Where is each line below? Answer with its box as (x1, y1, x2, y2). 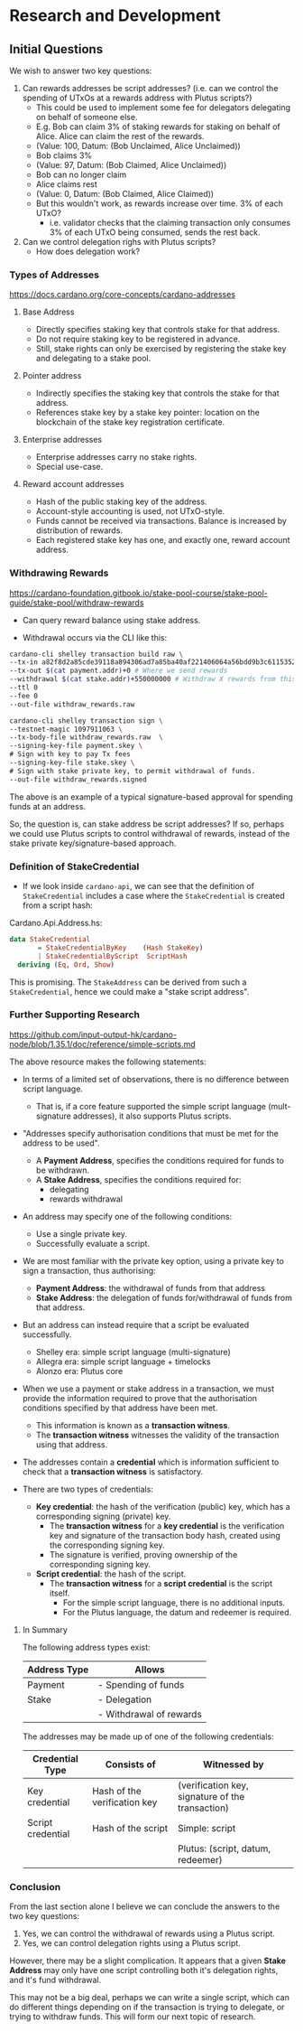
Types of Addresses (9, 268, 99, 281)
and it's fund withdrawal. (9, 1975, 102, 1986)
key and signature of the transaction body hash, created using (49, 1530, 281, 1540)
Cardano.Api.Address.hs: (9, 918, 103, 929)
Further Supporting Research (9, 1008, 140, 1021)
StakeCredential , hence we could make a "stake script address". (9, 986, 250, 997)
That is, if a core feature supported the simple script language (35, 1100, 266, 1111)
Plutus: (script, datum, (177, 1842, 271, 1855)
